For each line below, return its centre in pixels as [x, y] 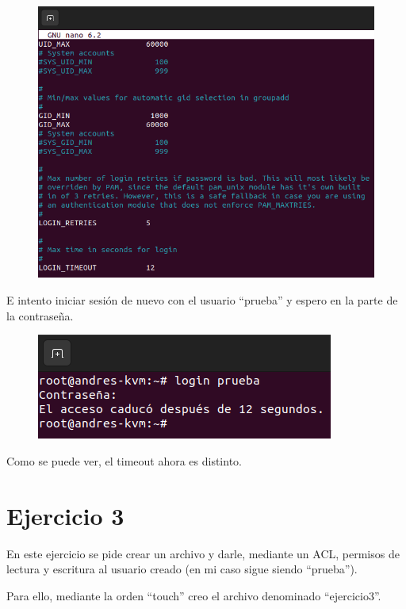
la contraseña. [40, 315]
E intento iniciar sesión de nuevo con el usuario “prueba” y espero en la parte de [202, 300]
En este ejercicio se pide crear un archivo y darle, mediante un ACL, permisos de [203, 553]
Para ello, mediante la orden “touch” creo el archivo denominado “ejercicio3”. [194, 595]
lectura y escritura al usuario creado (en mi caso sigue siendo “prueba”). [182, 569]
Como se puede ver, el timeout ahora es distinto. [124, 460]
